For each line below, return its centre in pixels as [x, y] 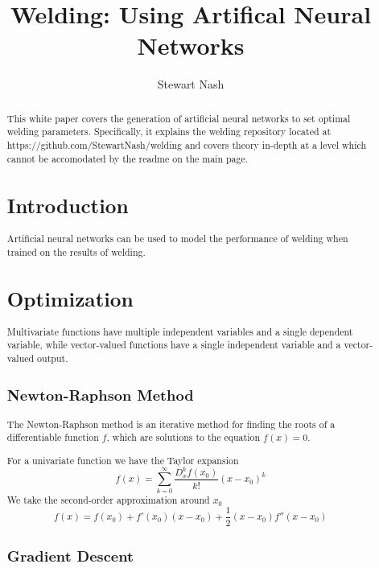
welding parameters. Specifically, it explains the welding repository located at [169, 132]
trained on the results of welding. [76, 251]
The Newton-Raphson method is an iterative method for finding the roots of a [171, 424]
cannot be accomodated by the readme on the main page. [128, 158]
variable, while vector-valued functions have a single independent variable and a [174, 345]
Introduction [68, 205]
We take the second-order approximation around [108, 500]
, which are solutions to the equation [183, 437]
